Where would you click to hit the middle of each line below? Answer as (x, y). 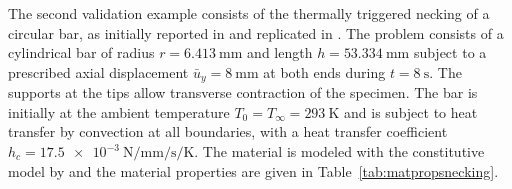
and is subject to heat (411, 111)
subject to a (450, 52)
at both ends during (324, 71)
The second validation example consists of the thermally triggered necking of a (249, 13)
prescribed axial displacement (98, 71)
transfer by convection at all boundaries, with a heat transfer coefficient (228, 131)
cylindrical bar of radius (81, 52)
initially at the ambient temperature (119, 111)
